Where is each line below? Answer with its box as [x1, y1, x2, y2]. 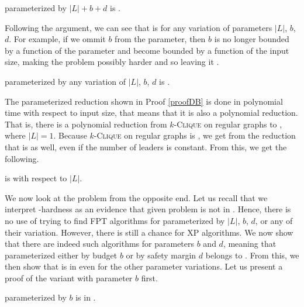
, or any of [255, 214, 293, 226]
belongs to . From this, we [205, 249, 299, 261]
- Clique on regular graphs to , [174, 118, 282, 130]
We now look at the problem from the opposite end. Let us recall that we [5, 191, 268, 203]
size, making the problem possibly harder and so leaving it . [5, 56, 219, 68]
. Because [53, 129, 87, 142]
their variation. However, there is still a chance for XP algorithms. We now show [5, 226, 293, 238]
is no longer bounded [214, 33, 289, 45]
